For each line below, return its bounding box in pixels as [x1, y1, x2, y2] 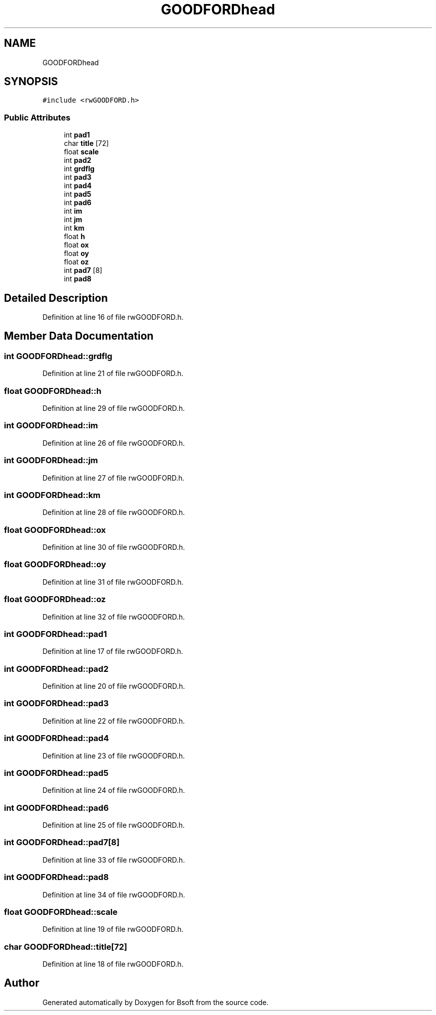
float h [64, 232, 85, 241]
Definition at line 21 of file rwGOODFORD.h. [42, 369, 184, 378]
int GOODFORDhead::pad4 [4, 733, 109, 744]
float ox [64, 241, 89, 250]
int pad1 [64, 130, 90, 139]
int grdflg [64, 164, 95, 173]
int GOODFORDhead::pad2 [4, 663, 109, 674]
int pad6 [64, 198, 92, 207]
